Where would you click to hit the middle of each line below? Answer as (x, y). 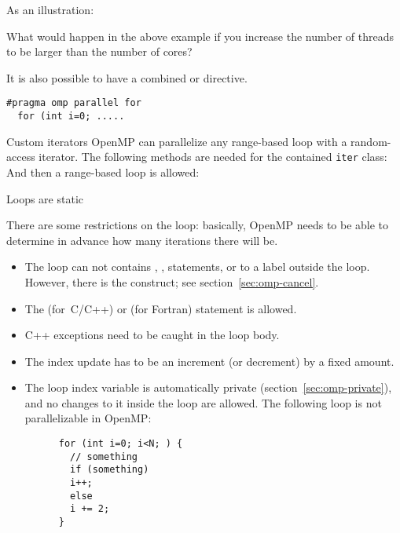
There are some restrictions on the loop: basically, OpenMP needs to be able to (198, 225)
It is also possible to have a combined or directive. (127, 77)
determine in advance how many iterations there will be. (142, 240)
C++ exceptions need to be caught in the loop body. (152, 335)
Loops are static (45, 198)
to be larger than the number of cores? (99, 51)
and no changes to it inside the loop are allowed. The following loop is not (203, 402)
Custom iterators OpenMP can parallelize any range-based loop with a (177, 141)
